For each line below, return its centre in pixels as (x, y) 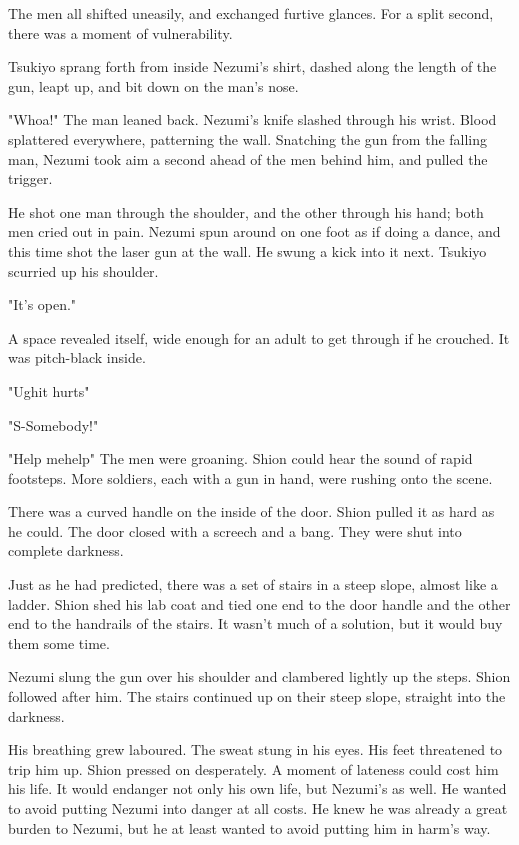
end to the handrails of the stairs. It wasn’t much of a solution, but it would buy (255, 623)
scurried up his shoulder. (83, 270)
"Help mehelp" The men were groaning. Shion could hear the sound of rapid (240, 458)
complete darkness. (66, 550)
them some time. (59, 642)
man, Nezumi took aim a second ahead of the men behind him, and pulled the (248, 158)
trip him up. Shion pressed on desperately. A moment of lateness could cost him (253, 768)
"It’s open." (42, 304)
